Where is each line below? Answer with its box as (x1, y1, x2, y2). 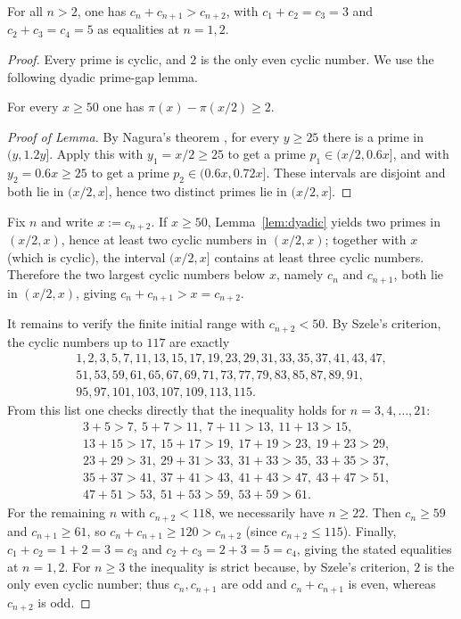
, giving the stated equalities (296, 539, 452, 557)
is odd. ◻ (37, 592, 91, 611)
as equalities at (97, 20, 179, 38)
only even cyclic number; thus (7, 574, 170, 593)
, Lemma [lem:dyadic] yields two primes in (207, 211, 441, 230)
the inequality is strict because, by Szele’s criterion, (128, 557, 410, 575)
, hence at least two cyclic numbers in (61, 230, 268, 249)
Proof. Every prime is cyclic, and (7, 50, 186, 69)
